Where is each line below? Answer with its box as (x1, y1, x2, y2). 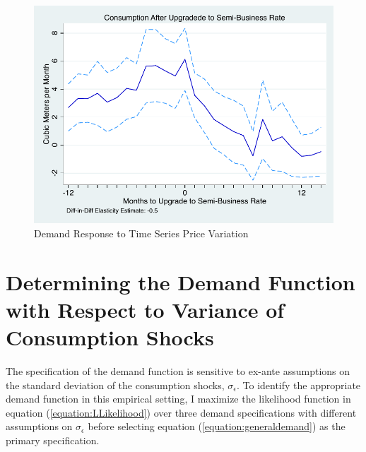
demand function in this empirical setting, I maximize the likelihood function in (6, 391, 351, 406)
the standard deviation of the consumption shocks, (6, 377, 225, 392)
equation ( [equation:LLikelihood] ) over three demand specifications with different (6, 405, 357, 420)
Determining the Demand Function (6, 267, 355, 296)
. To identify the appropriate (236, 377, 361, 392)
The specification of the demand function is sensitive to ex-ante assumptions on (6, 364, 350, 379)
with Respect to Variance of (6, 295, 285, 323)
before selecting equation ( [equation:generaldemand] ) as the (88, 419, 346, 434)
